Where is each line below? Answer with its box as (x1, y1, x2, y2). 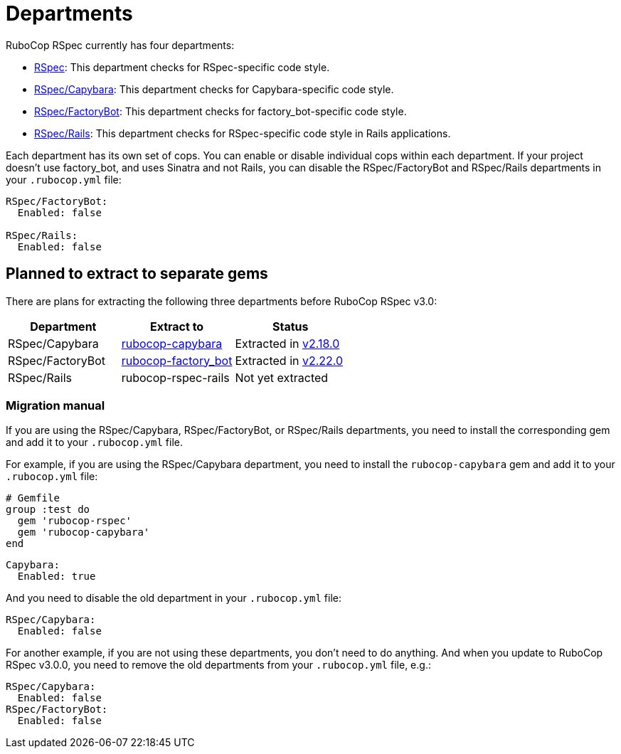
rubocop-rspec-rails (121, 370, 230, 385)
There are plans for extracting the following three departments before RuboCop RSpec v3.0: (6, 294, 437, 307)
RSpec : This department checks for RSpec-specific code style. (34, 60, 330, 73)
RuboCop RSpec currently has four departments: (6, 38, 235, 51)
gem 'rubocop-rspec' (17, 515, 132, 527)
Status (272, 319, 309, 334)
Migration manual (6, 398, 105, 413)
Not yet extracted (235, 370, 329, 385)
